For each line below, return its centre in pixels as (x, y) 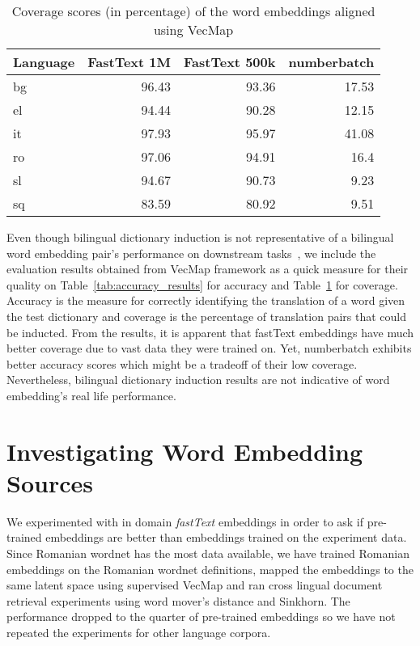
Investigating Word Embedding (185, 451)
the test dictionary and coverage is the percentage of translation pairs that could (207, 316)
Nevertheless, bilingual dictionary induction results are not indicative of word (198, 380)
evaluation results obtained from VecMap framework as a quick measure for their (208, 269)
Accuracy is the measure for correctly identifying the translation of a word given (206, 300)
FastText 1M (129, 62)
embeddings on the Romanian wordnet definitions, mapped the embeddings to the (210, 569)
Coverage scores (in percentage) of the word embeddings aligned (193, 11)
